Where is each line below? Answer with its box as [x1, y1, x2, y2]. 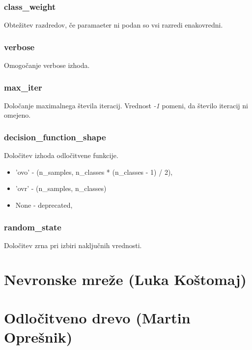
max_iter [4, 81, 42, 93]
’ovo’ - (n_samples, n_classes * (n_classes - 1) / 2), [15, 166, 173, 177]
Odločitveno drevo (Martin [4, 308, 191, 327]
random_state [4, 221, 61, 233]
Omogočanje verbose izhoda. [4, 60, 90, 70]
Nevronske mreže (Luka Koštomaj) [4, 269, 247, 289]
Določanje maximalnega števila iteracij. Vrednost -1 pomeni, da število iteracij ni [4, 100, 248, 110]
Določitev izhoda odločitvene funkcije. [4, 150, 118, 160]
